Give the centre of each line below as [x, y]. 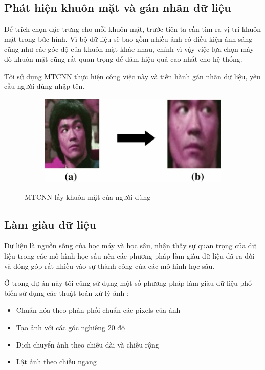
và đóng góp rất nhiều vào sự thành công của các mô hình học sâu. [109, 265]
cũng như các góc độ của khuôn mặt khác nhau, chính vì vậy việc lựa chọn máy [129, 49]
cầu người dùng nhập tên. [45, 86]
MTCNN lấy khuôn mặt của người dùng [88, 196]
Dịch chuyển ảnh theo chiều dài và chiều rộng [87, 344]
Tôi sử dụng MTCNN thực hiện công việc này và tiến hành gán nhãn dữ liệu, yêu [132, 76]
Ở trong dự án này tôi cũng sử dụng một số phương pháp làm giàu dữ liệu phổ [128, 283]
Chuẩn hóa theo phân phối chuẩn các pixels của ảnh [98, 310]
